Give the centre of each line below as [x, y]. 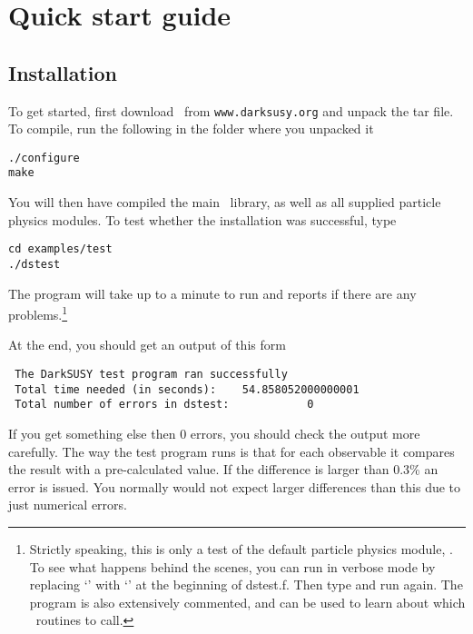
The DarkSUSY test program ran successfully [151, 375]
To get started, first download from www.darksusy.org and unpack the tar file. [231, 110]
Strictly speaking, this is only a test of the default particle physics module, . [241, 549]
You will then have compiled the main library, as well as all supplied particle [225, 202]
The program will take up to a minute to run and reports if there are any [212, 293]
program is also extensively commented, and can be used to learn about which [247, 602]
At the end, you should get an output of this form [147, 345]
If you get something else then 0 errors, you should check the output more [214, 434]
